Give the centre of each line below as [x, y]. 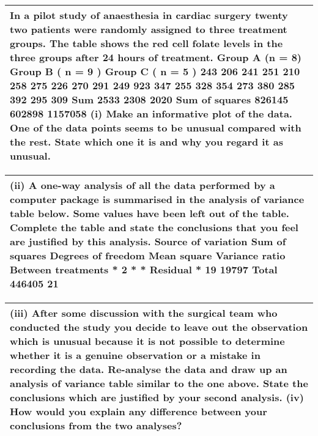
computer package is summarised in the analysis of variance [157, 199]
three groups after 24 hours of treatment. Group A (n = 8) [156, 57]
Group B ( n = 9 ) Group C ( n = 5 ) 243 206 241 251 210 [155, 71]
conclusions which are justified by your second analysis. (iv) [157, 397]
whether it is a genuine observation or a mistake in [135, 355]
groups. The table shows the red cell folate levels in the [146, 43]
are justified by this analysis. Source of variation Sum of [148, 241]
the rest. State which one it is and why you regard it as [146, 142]
